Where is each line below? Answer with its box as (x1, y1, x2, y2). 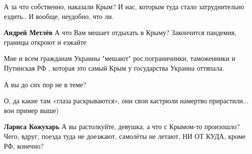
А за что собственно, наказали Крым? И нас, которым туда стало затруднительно (4, 1, 244, 11)
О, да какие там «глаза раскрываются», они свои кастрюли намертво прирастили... (4, 96, 249, 106)
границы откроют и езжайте (4, 37, 86, 47)
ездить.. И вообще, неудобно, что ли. (4, 11, 114, 21)
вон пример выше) (4, 105, 59, 115)
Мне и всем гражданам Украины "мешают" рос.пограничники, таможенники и (4, 53, 235, 63)
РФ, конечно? (4, 140, 44, 151)
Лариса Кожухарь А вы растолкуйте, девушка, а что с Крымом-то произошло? (4, 121, 240, 132)
